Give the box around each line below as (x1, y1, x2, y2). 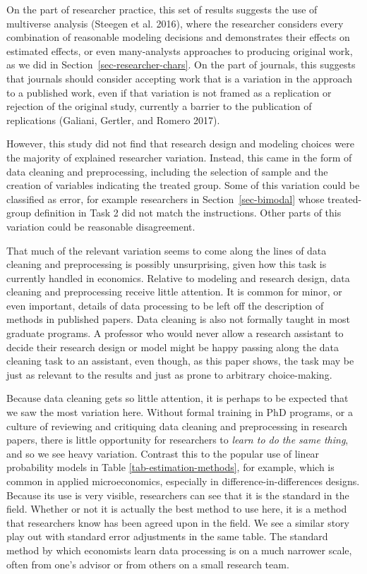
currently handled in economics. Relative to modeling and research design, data (6, 270, 350, 285)
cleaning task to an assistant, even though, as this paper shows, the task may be (6, 353, 354, 368)
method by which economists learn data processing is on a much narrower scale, (6, 542, 352, 557)
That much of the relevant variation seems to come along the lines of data (6, 243, 327, 257)
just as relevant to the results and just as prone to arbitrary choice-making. (6, 367, 332, 381)
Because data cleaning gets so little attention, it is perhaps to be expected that (6, 391, 349, 405)
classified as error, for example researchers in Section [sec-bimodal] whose (6, 191, 325, 206)
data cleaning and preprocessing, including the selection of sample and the (6, 164, 328, 178)
